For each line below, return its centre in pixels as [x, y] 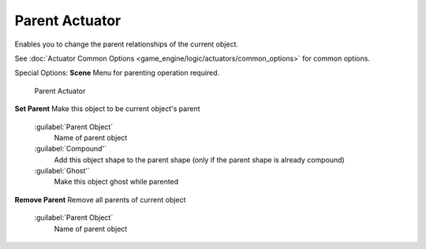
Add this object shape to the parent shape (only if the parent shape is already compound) [199, 160]
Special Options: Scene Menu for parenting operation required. [117, 73]
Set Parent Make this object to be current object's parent [107, 109]
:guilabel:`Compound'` [70, 149]
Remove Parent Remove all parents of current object [100, 199]
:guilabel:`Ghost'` [62, 171]
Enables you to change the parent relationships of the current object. [126, 44]
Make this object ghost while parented [116, 182]
